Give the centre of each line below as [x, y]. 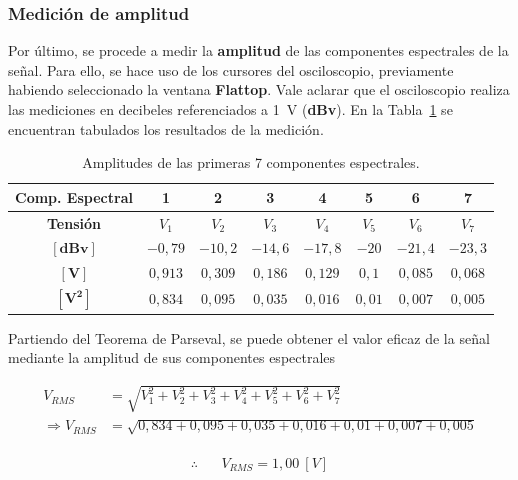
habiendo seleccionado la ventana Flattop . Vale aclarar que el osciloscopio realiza [259, 89]
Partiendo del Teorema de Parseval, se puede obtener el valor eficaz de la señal [249, 337]
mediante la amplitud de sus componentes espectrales [172, 357]
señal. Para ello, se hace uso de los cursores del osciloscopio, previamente [231, 69]
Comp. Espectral [74, 196]
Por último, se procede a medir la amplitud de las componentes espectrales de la [258, 50]
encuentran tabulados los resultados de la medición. [166, 128]
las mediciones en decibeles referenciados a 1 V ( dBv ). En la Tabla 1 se [230, 109]
